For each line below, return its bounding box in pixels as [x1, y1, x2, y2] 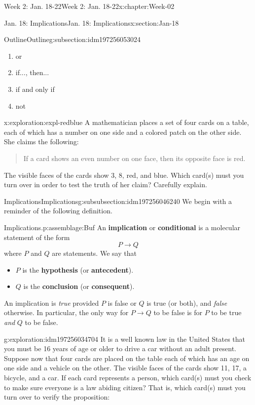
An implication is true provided [4, 297, 99, 308]
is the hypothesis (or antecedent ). [22, 264, 134, 275]
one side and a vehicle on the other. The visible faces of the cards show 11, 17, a [4, 363, 247, 373]
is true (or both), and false [146, 297, 227, 308]
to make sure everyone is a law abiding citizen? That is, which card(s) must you [4, 382, 246, 392]
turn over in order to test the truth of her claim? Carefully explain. [4, 179, 207, 190]
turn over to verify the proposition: [4, 392, 110, 402]
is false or [108, 297, 137, 308]
